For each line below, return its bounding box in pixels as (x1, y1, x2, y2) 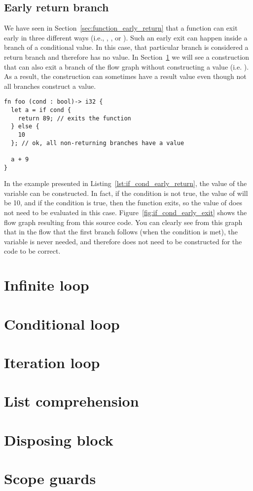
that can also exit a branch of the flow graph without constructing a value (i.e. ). (4, 61, 249, 72)
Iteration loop (4, 352, 100, 372)
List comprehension (4, 391, 139, 411)
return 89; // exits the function (18, 114, 131, 122)
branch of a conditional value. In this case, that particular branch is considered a (4, 42, 249, 52)
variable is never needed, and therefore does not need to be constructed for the (4, 236, 242, 246)
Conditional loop (4, 313, 120, 334)
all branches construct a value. (4, 80, 96, 91)
